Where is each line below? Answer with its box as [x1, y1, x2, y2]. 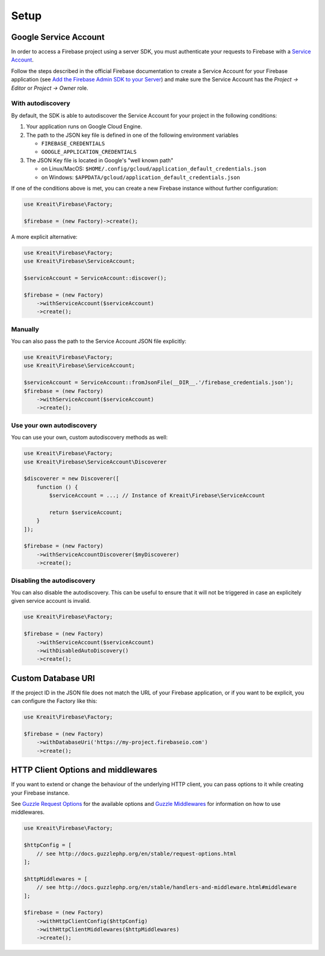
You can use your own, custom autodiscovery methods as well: [11, 434, 168, 441]
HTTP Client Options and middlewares [11, 765, 158, 775]
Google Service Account [11, 32, 105, 42]
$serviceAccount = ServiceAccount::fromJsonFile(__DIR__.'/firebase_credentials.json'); [23, 379, 294, 386]
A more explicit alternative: [11, 233, 78, 241]
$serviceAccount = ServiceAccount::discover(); [23, 274, 167, 281]
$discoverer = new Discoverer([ [23, 475, 120, 482]
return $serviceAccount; [49, 509, 123, 515]
